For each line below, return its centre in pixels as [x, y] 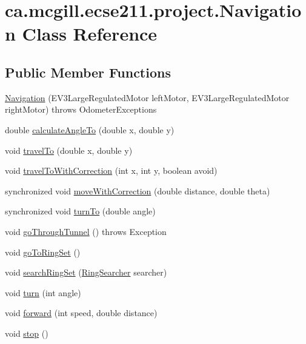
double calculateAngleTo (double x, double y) [90, 129]
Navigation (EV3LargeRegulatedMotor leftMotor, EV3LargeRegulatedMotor [147, 97]
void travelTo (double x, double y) [69, 150]
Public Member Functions [88, 72]
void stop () [27, 333]
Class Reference [90, 34]
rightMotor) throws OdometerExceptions [81, 109]
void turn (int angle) [43, 292]
